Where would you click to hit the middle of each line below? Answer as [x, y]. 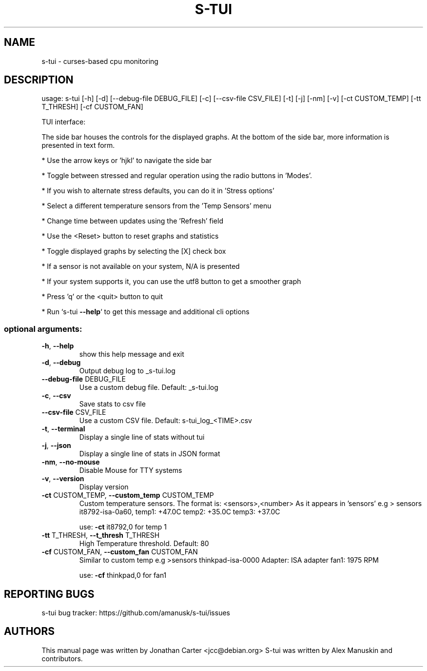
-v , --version [63, 479]
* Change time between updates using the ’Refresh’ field [132, 221]
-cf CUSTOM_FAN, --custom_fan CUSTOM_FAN [120, 552]
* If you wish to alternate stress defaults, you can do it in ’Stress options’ [158, 191]
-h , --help [58, 346]
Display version [104, 487]
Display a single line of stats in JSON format [150, 454]
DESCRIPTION [39, 80]
